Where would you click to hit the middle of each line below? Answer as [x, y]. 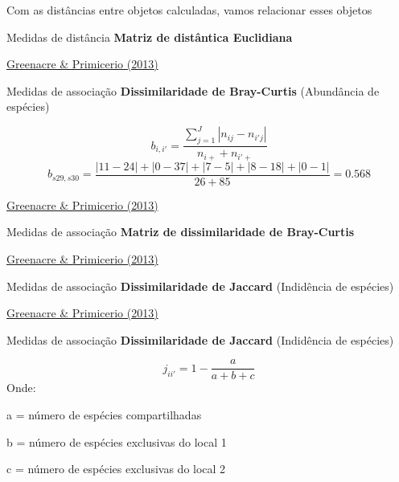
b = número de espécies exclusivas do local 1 [117, 441]
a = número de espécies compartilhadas [104, 415]
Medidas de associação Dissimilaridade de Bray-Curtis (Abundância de [193, 90]
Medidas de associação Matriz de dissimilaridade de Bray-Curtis [181, 232]
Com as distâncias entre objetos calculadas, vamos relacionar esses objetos [189, 10]
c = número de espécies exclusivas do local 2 [116, 469]
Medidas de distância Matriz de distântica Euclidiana [150, 37]
